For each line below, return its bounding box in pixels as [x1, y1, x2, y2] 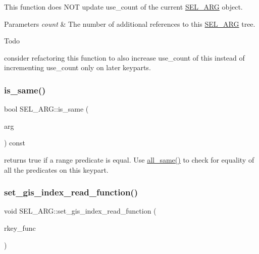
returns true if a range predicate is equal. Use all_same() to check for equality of [4, 154, 254, 165]
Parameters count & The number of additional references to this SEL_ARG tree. [4, 18, 255, 29]
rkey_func [4, 222, 36, 233]
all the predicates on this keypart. [4, 164, 109, 175]
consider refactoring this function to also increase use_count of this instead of [4, 52, 245, 63]
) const [4, 137, 26, 148]
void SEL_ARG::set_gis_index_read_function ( [4, 206, 157, 216]
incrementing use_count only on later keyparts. [4, 62, 151, 73]
